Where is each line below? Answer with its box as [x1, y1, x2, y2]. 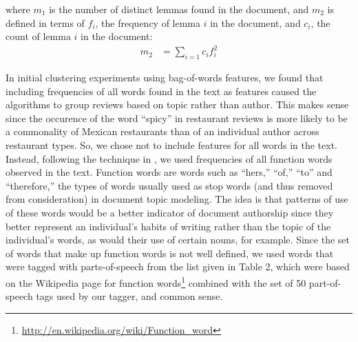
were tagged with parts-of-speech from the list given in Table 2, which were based [6, 259, 350, 274]
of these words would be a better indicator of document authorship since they [6, 205, 334, 220]
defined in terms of [6, 15, 85, 30]
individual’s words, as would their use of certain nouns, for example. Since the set [6, 232, 350, 247]
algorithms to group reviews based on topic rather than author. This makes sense [6, 97, 349, 112]
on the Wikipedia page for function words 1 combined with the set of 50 [6, 274, 306, 290]
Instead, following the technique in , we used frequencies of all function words [6, 151, 333, 165]
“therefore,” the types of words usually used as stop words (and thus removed [6, 178, 333, 192]
